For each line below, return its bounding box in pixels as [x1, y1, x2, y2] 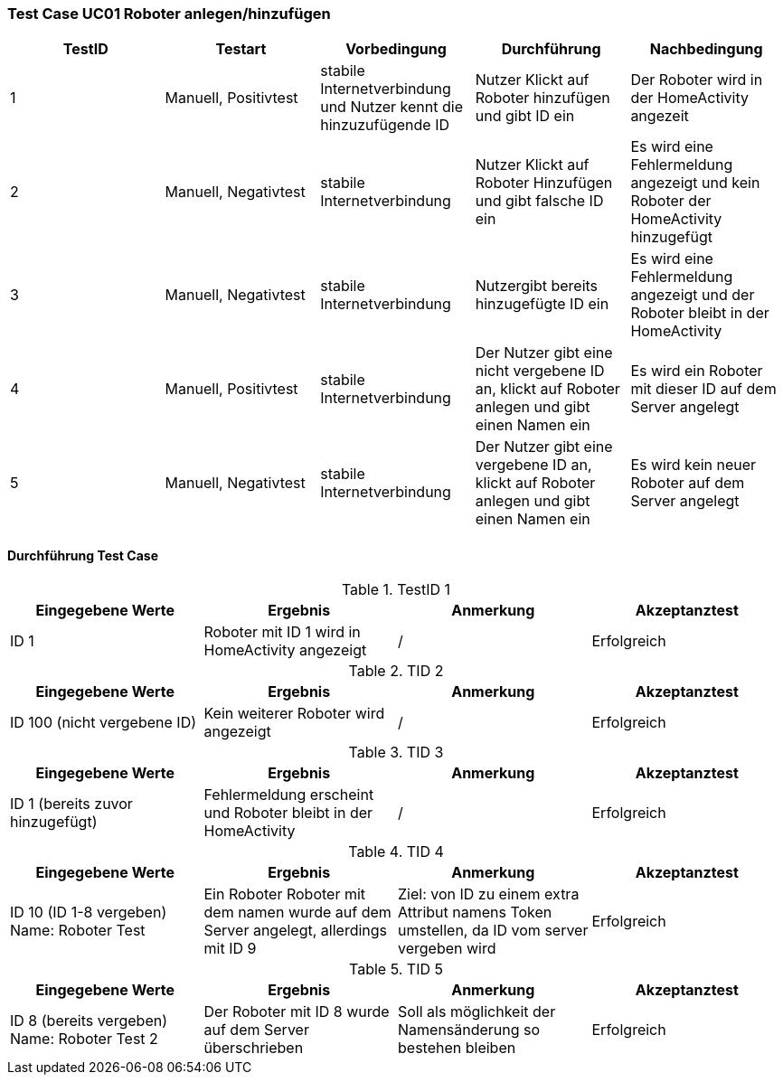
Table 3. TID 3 [348, 742, 444, 761]
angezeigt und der [630, 286, 755, 305]
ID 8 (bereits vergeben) [10, 1011, 168, 1030]
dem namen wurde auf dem [203, 902, 391, 921]
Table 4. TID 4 [348, 842, 444, 861]
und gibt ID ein [475, 107, 575, 126]
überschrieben [203, 1038, 304, 1057]
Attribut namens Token [398, 902, 552, 921]
